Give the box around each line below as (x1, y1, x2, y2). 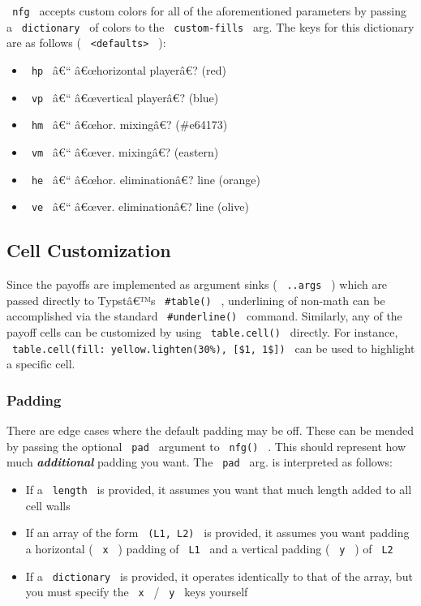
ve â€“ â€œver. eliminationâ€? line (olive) (31, 198, 249, 215)
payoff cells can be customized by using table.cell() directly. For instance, (6, 324, 398, 341)
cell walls (25, 496, 71, 514)
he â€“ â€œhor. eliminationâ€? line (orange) (31, 170, 260, 187)
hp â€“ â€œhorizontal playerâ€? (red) (31, 61, 227, 78)
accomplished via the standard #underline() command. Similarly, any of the (6, 307, 402, 324)
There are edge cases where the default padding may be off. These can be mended (6, 422, 414, 439)
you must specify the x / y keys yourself (25, 583, 248, 600)
